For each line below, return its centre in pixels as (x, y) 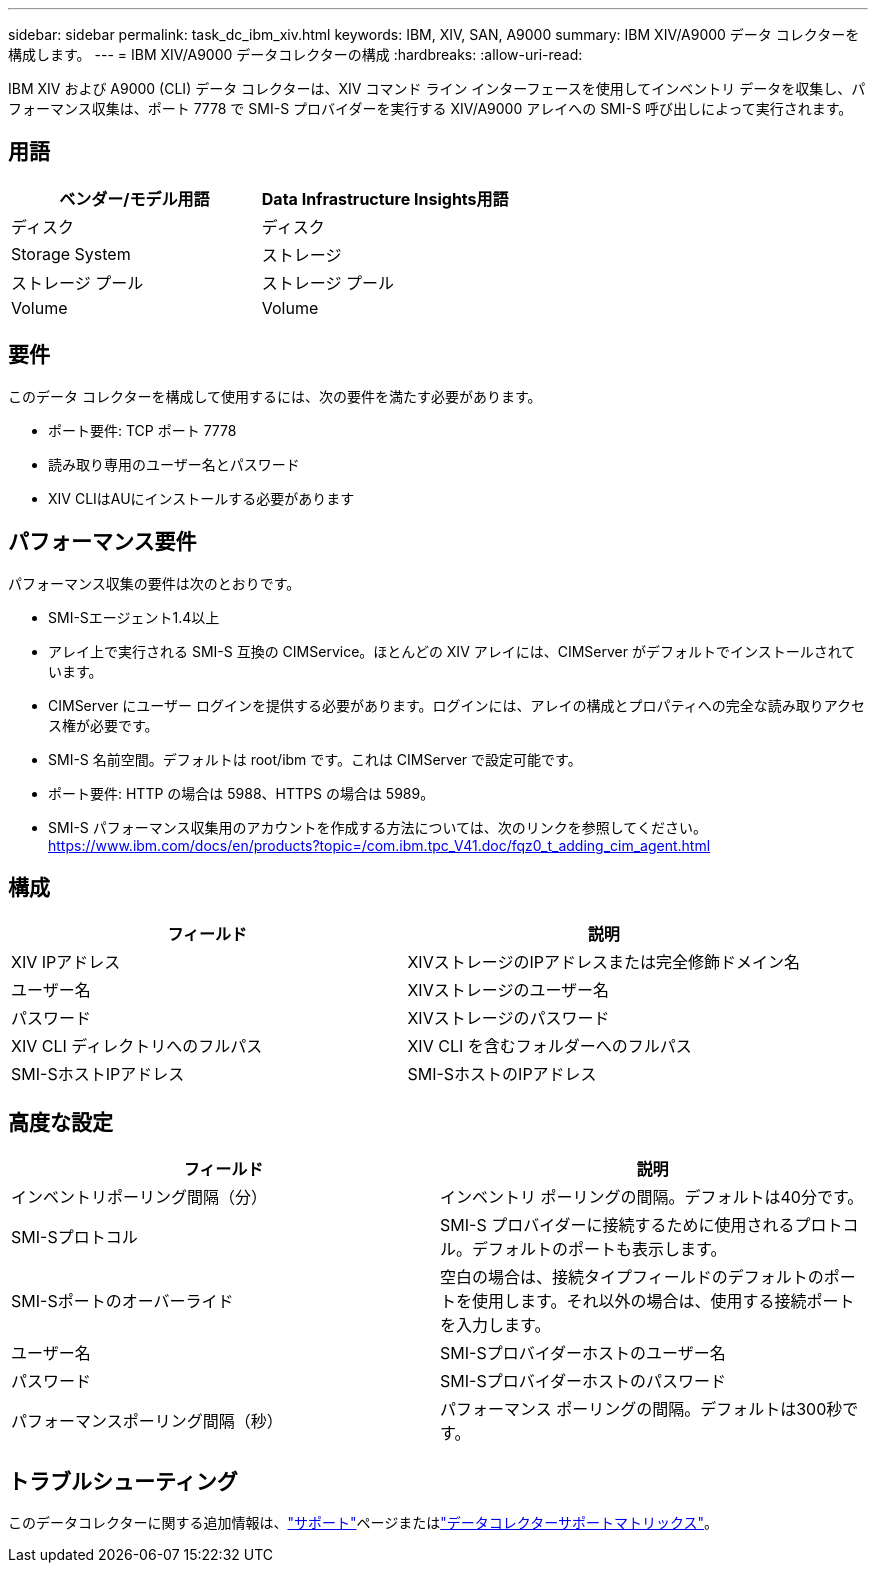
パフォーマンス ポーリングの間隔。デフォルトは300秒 (641, 1409)
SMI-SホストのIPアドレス (502, 1074)
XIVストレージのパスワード (508, 1018)
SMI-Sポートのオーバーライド (122, 1301)
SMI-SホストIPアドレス (98, 1074)
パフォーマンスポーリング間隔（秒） (147, 1421)
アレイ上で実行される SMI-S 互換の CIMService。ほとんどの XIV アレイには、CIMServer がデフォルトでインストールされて (452, 651)
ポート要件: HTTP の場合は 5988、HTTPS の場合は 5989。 (241, 793)
